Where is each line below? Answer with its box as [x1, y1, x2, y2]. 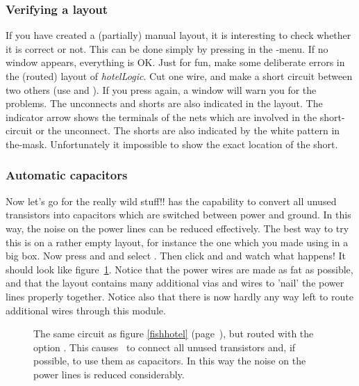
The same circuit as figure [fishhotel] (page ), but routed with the [33, 326, 314, 341]
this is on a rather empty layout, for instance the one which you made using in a [6, 234, 349, 249]
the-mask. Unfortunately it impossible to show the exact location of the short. [6, 136, 338, 151]
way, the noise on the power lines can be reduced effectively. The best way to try [6, 220, 349, 235]
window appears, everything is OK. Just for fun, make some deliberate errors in [6, 55, 345, 70]
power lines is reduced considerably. [33, 367, 185, 381]
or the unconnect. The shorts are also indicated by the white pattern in [35, 123, 340, 138]
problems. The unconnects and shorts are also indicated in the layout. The [6, 96, 323, 111]
